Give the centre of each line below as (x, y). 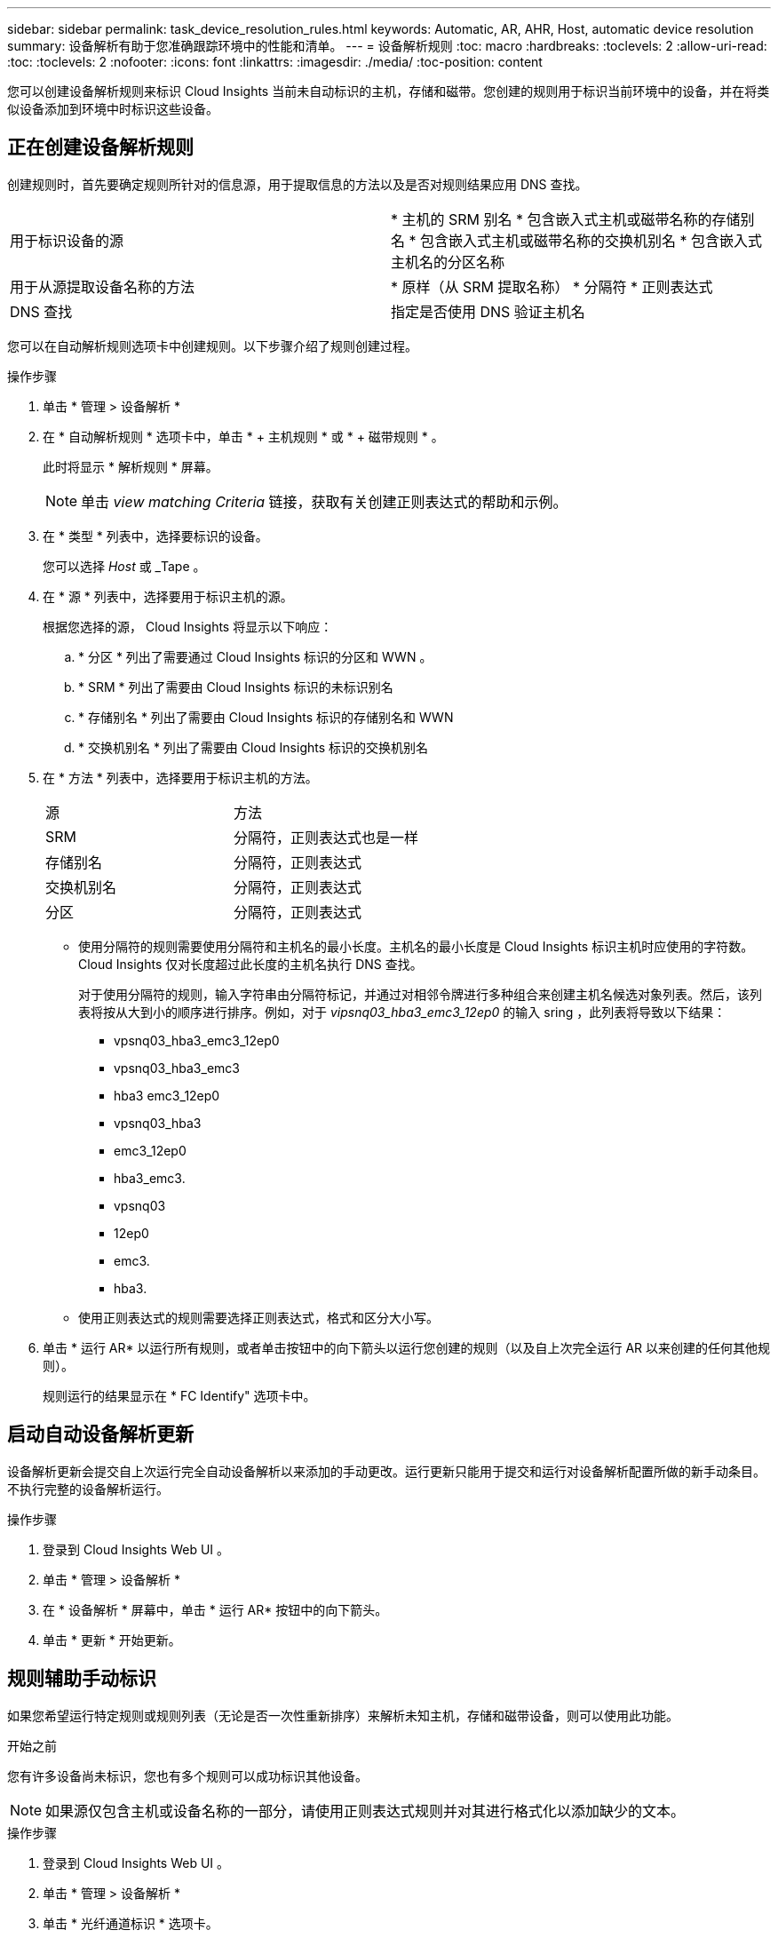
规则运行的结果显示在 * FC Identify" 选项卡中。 (179, 1395)
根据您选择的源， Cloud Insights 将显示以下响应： (188, 626)
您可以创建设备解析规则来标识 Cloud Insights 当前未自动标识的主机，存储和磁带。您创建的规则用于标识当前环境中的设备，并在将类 (389, 91)
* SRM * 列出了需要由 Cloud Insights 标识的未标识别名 (236, 687)
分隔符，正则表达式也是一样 (326, 837)
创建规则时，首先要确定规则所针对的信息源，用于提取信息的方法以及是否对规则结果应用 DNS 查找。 (298, 184)
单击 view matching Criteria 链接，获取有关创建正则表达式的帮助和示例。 (324, 501)
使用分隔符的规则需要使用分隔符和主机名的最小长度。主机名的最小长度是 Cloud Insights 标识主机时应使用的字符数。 (416, 946)
